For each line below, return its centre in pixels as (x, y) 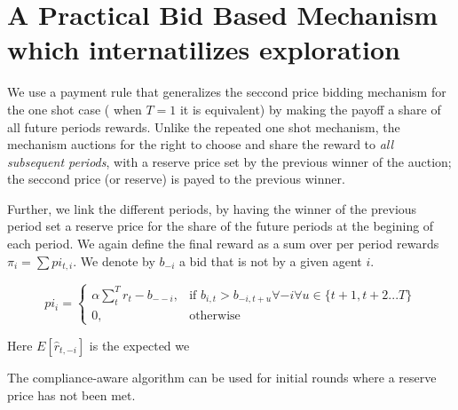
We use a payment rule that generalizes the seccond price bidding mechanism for (227, 92)
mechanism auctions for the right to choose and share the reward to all (201, 144)
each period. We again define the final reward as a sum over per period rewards (223, 244)
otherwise (215, 315)
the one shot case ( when (75, 109)
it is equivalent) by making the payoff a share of (310, 109)
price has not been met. (71, 394)
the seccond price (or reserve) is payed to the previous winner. (176, 179)
